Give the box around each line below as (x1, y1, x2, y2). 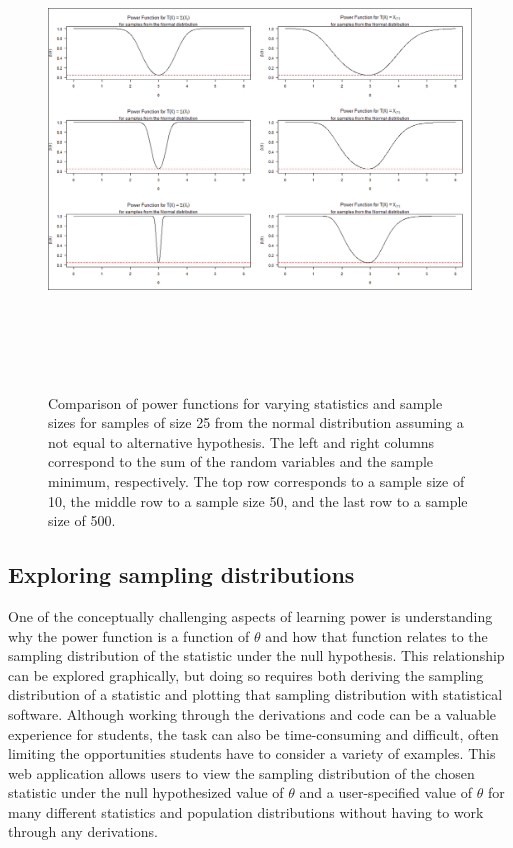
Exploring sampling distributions (8, 559, 355, 590)
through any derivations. (8, 821, 158, 842)
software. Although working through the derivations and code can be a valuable (8, 703, 497, 724)
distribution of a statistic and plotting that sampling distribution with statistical (8, 684, 503, 705)
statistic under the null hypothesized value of (8, 782, 284, 803)
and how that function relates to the (265, 625, 488, 646)
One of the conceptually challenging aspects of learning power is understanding (8, 605, 493, 626)
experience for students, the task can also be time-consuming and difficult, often (8, 723, 499, 744)
